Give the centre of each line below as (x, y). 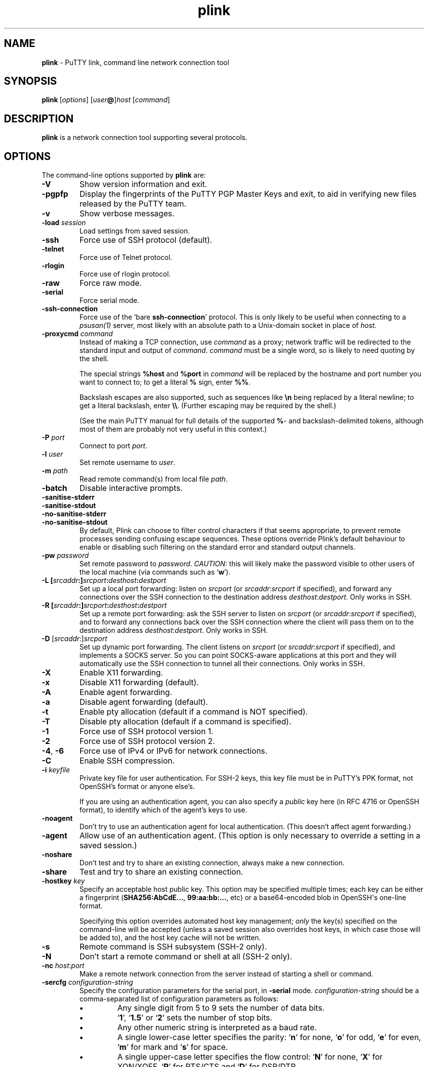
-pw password (65, 556)
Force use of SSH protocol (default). (146, 240)
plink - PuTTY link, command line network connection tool (135, 62)
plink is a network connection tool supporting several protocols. (145, 138)
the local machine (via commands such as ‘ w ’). (155, 572)
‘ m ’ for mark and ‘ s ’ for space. (173, 1047)
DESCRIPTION (39, 118)
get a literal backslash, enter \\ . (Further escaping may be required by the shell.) (208, 406)
